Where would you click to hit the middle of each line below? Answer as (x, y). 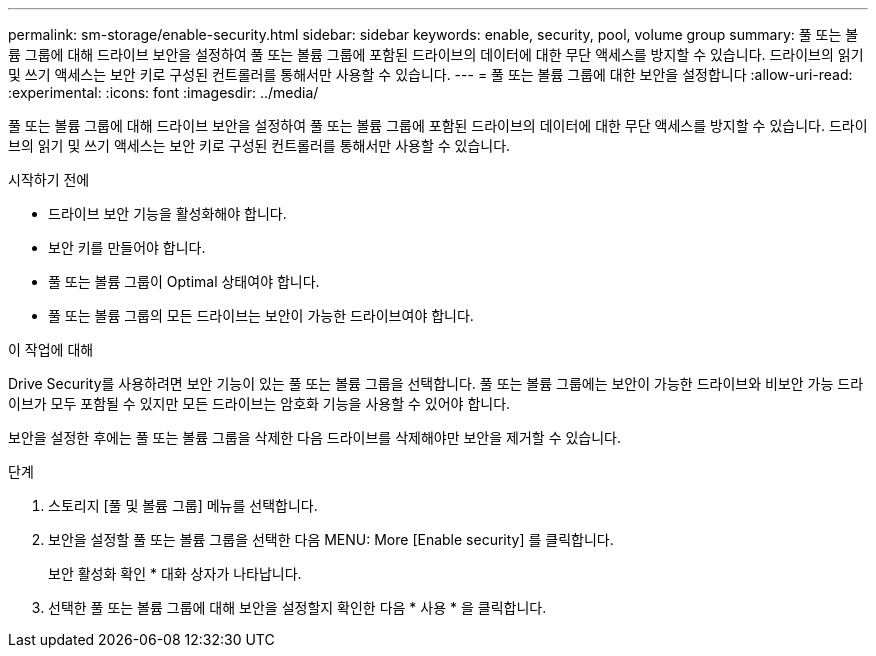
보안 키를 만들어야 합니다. (127, 247)
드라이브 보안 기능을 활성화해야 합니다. (167, 213)
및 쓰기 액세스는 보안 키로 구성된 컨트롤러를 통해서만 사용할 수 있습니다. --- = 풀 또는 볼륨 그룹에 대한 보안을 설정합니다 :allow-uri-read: (430, 74)
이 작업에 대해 (51, 349)
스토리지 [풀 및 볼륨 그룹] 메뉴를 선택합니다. (183, 505)
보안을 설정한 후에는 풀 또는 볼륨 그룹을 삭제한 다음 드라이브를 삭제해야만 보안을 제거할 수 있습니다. (314, 437)
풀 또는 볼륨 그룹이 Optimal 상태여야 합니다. (184, 281)
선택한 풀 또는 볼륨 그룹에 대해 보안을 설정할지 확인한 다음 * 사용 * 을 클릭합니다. (297, 607)
